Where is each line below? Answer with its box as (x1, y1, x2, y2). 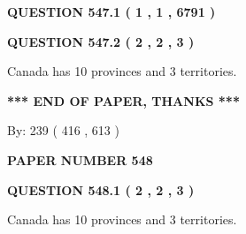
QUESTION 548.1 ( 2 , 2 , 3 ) (7, 180, 195, 199)
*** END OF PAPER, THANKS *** (7, 91, 240, 109)
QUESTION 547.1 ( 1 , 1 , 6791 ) (7, 3, 216, 20)
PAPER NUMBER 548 (7, 150, 153, 169)
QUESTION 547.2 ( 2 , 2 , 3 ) (7, 32, 195, 50)
